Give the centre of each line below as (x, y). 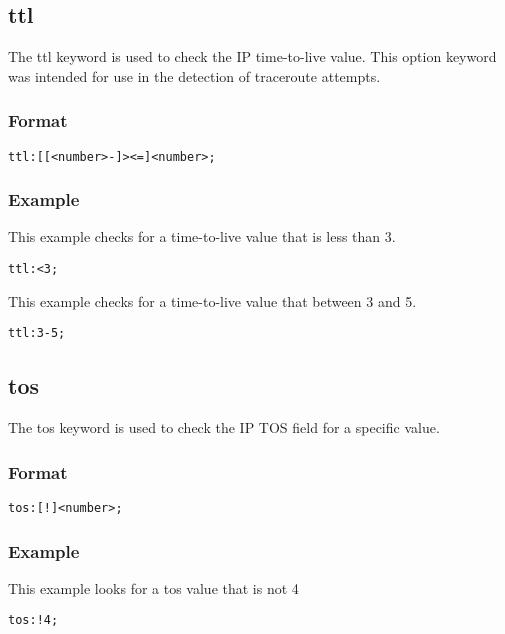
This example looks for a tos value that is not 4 (153, 587)
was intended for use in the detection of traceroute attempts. (194, 75)
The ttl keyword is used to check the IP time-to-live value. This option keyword (252, 56)
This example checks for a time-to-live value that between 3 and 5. (212, 300)
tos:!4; (33, 620)
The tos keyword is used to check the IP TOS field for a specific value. (224, 427)
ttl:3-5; (37, 333)
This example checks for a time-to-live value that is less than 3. (202, 236)
